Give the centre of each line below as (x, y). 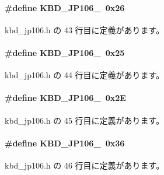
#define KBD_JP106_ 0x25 (65, 52)
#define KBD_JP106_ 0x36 (65, 143)
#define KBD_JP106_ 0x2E (65, 98)
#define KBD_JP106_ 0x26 (65, 7)
